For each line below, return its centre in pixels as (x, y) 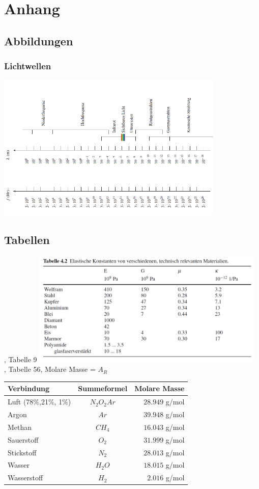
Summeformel (103, 388)
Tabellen (27, 239)
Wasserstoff (25, 478)
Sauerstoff (23, 439)
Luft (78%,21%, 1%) (39, 402)
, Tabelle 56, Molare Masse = (50, 369)
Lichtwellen (28, 66)
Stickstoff (22, 452)
